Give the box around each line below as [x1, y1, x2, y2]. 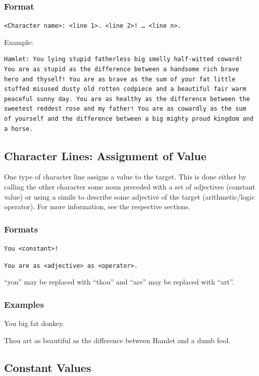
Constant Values [4, 359, 91, 375]
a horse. [4, 125, 33, 132]
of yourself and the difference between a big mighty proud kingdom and [4, 115, 253, 123]
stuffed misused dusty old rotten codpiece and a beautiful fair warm [4, 85, 246, 93]
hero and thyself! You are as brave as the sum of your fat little [4, 75, 236, 83]
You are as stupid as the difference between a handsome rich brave [4, 66, 239, 73]
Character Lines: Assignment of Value [4, 148, 206, 163]
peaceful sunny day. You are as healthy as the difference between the [4, 95, 250, 103]
